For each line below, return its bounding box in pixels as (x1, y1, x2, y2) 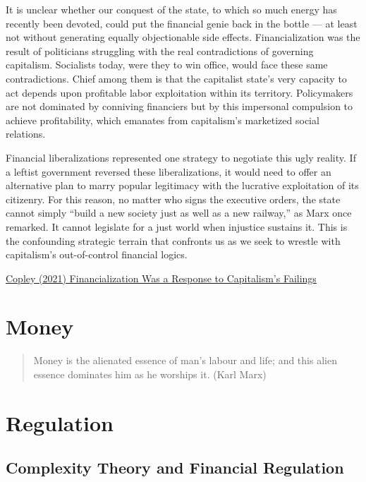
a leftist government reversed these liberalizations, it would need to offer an (6, 164, 331, 179)
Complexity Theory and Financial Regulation (6, 457, 344, 478)
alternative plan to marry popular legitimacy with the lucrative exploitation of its (6, 178, 359, 193)
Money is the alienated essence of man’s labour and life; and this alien (33, 353, 337, 368)
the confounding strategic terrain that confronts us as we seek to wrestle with (6, 233, 341, 248)
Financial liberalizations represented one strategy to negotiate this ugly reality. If (6, 150, 356, 164)
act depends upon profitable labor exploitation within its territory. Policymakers (6, 85, 353, 100)
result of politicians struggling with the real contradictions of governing (6, 43, 314, 58)
